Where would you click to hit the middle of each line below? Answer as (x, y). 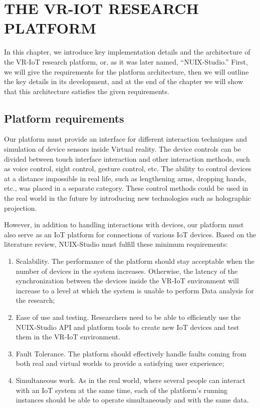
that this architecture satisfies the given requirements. (87, 91)
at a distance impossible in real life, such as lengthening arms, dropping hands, (125, 178)
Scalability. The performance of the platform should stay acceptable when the (135, 261)
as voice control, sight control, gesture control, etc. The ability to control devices (128, 168)
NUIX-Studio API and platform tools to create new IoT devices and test (127, 327)
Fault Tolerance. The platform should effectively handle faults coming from (131, 353)
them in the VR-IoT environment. (68, 337)
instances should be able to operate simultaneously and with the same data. (132, 400)
